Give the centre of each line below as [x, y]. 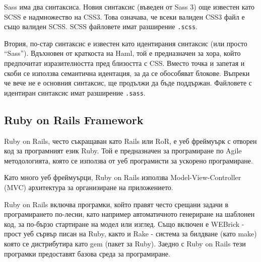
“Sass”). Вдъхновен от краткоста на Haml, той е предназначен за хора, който [122, 53]
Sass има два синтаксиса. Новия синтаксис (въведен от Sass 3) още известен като [129, 7]
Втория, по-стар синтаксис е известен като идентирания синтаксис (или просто [126, 43]
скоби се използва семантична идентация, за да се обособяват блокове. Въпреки [127, 73]
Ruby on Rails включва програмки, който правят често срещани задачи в [116, 204]
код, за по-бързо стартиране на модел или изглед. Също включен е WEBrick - [124, 224]
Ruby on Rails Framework [74, 119]
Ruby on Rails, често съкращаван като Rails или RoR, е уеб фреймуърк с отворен [130, 141]
